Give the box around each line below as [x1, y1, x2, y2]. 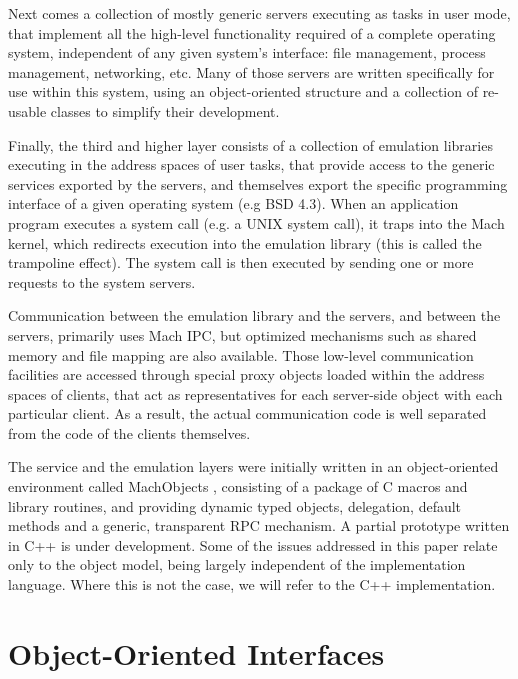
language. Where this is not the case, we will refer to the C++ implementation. [8, 574, 496, 595]
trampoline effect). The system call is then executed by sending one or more [8, 252, 474, 273]
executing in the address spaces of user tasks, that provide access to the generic [8, 154, 495, 175]
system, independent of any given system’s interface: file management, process [8, 42, 486, 63]
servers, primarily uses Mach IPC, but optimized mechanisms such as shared [8, 324, 477, 345]
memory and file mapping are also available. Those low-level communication [8, 344, 474, 365]
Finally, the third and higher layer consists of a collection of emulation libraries [8, 134, 493, 155]
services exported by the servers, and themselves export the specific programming [8, 173, 508, 194]
